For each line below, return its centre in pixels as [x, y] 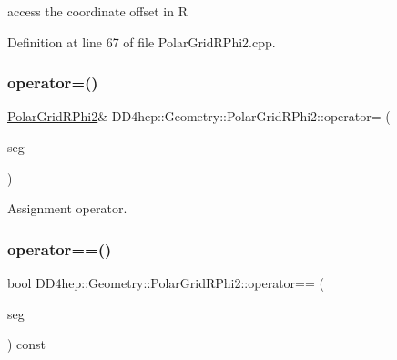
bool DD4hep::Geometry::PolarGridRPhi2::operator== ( [166, 283]
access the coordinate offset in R [97, 11]
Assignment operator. [67, 208]
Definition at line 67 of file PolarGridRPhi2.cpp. [142, 41]
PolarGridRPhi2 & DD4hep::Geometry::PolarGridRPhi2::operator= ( [199, 116]
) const [27, 344]
